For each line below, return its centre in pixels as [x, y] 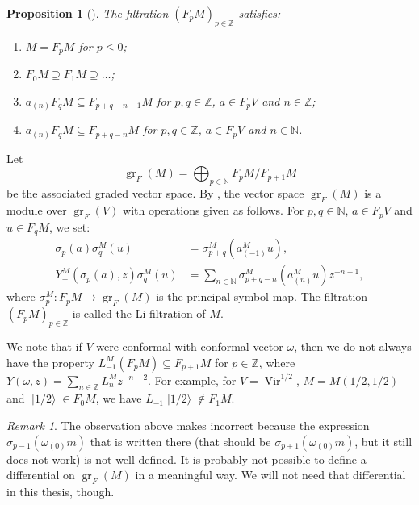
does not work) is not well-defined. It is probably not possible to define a [186, 459]
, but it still [383, 441]
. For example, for [192, 380]
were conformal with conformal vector [190, 346]
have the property [50, 362]
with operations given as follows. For [214, 210]
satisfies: [260, 13]
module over [37, 210]
